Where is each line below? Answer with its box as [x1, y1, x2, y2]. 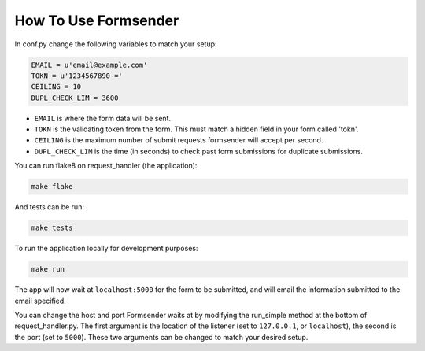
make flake [31, 182, 73, 191]
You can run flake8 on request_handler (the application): [14, 161, 198, 171]
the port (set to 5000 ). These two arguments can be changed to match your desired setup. [14, 332, 309, 342]
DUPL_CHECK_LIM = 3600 [31, 93, 119, 102]
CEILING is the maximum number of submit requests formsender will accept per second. [34, 135, 323, 145]
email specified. [14, 296, 66, 305]
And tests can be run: [14, 202, 84, 212]
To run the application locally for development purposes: [14, 244, 198, 253]
